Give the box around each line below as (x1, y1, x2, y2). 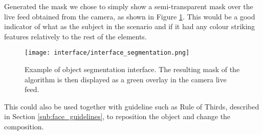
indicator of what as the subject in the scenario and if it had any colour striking (4, 21, 255, 32)
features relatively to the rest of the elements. (4, 31, 147, 41)
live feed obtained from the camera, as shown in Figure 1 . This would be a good (4, 11, 255, 21)
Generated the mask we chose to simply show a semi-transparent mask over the (4, 1, 253, 11)
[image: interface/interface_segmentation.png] (25, 49, 190, 57)
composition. (4, 121, 44, 131)
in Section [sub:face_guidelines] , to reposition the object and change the (4, 111, 231, 122)
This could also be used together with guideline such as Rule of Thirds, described (4, 101, 259, 111)
